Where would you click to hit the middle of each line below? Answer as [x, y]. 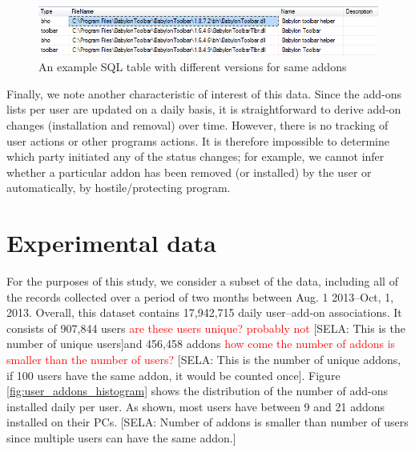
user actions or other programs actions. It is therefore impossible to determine [198, 140]
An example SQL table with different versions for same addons [193, 67]
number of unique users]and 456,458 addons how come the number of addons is [201, 344]
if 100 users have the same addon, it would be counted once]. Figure [173, 375]
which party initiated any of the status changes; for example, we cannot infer [195, 156]
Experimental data [112, 243]
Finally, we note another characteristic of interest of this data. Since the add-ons [204, 93]
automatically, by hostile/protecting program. [119, 188]
